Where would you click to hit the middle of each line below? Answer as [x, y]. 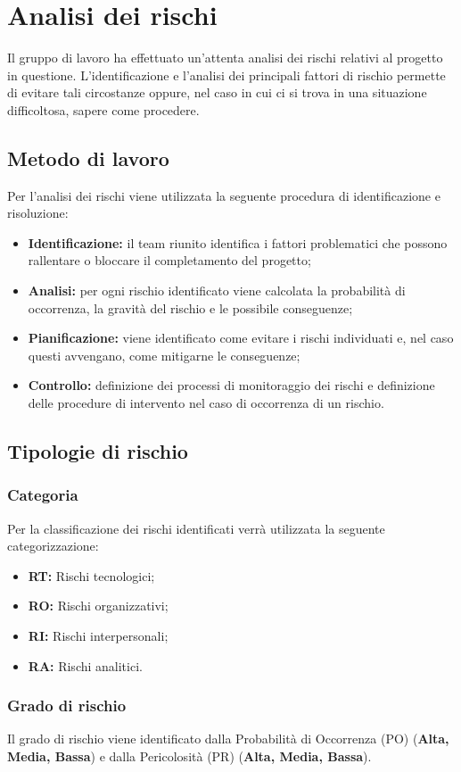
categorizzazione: [53, 546]
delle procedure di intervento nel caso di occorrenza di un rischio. [206, 403]
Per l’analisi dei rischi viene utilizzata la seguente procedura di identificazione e [224, 195]
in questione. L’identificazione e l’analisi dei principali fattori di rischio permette [226, 75]
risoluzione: [38, 213]
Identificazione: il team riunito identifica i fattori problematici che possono [238, 242]
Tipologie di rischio [98, 451]
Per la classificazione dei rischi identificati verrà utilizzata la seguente [196, 528]
